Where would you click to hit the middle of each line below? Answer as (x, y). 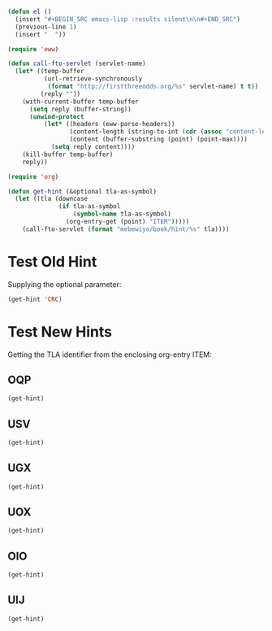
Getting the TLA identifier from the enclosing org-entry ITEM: (110, 355)
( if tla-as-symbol (90, 207)
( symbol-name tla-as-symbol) (122, 214)
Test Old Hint (52, 261)
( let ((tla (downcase (52, 199)
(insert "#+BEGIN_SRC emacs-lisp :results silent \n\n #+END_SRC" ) (128, 19)
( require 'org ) (33, 176)
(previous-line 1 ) (46, 27)
